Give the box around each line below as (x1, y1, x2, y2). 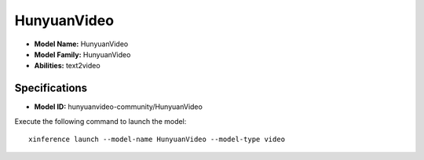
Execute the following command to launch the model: (14, 116, 187, 125)
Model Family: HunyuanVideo (34, 49, 131, 59)
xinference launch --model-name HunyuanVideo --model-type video (28, 135, 286, 144)
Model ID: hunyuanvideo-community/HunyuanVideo (34, 102, 203, 111)
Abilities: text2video (34, 61, 101, 71)
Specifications (14, 82, 88, 95)
